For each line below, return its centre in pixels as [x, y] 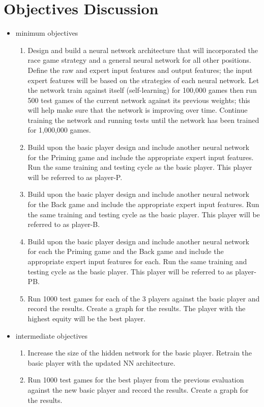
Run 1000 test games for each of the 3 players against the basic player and [144, 298]
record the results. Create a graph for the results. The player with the [137, 308]
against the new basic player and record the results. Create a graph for [138, 389]
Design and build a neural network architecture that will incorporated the [143, 50]
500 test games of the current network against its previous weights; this [139, 100]
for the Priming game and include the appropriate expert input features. [141, 157]
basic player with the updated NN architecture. [101, 362]
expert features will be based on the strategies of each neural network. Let [143, 80]
